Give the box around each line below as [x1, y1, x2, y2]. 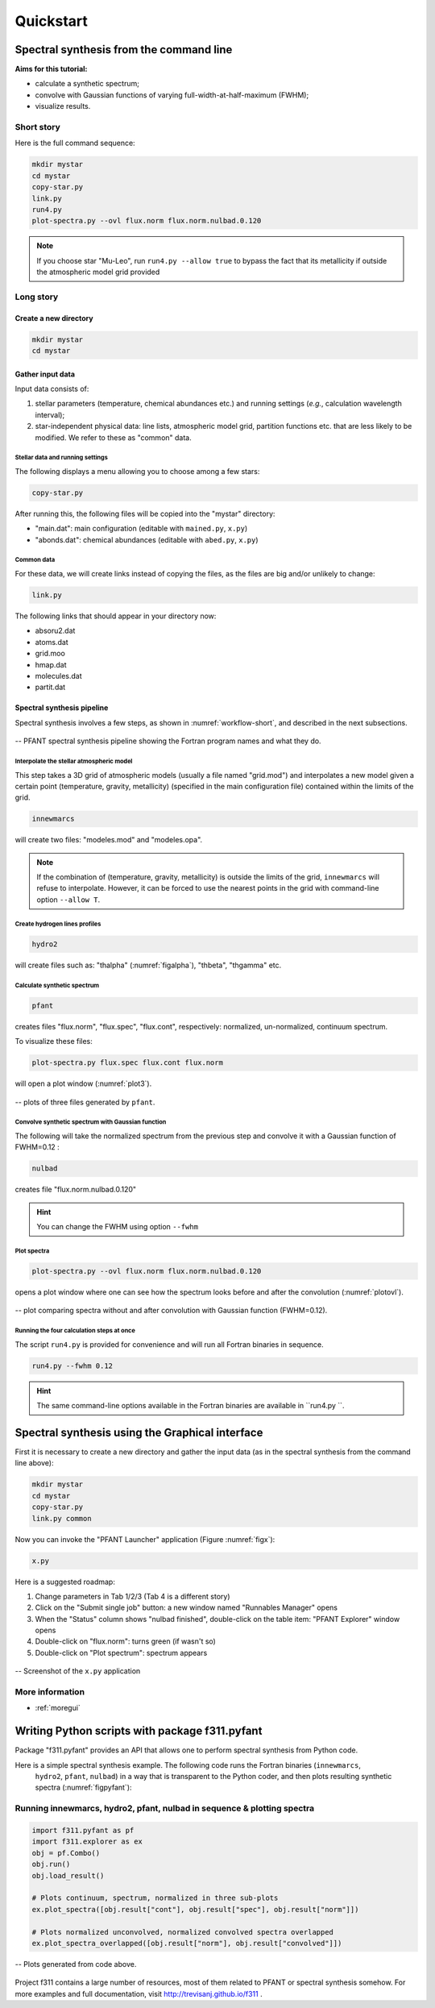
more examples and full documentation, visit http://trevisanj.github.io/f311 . [14, 1989, 263, 1998]
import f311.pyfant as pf [31, 1826, 135, 1835]
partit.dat [35, 682, 66, 692]
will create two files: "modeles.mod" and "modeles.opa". [14, 835, 203, 845]
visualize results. [35, 102, 91, 111]
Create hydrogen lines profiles [14, 920, 101, 928]
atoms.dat [35, 637, 68, 646]
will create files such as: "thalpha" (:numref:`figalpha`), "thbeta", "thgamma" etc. [14, 960, 282, 970]
